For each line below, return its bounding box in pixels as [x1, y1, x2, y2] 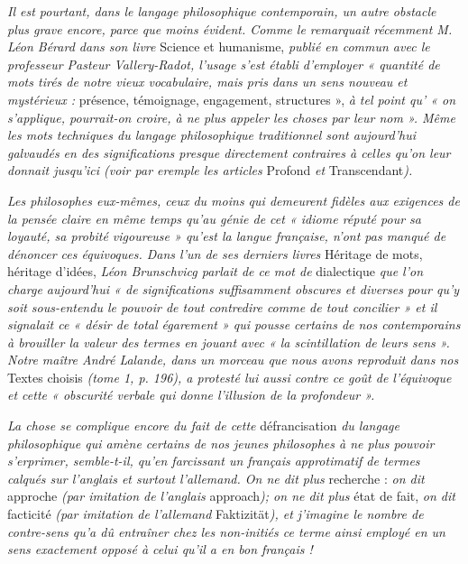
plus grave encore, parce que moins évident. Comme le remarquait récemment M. [7, 19, 453, 38]
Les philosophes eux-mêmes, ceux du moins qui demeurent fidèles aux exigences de [7, 190, 460, 209]
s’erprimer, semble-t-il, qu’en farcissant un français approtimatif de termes [7, 451, 420, 470]
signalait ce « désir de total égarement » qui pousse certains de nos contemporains [7, 315, 461, 334]
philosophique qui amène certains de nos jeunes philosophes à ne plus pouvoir [7, 433, 435, 452]
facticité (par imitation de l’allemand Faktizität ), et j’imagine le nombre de [7, 504, 424, 523]
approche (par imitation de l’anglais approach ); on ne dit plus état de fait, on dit [7, 486, 455, 505]
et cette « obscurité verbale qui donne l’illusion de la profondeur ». [7, 385, 375, 404]
